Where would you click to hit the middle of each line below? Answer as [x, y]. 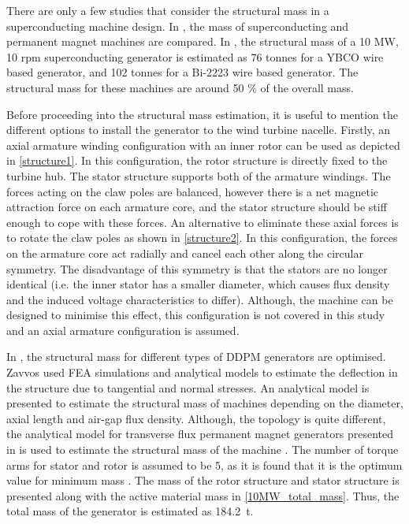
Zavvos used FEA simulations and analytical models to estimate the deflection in [202, 372]
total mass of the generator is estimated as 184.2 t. [130, 511]
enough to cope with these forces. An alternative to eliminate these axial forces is [203, 222]
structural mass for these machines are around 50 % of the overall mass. [180, 87]
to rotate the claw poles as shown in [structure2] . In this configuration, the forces [202, 238]
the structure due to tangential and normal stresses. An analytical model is [188, 387]
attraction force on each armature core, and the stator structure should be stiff [197, 207]
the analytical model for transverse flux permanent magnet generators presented [200, 434]
